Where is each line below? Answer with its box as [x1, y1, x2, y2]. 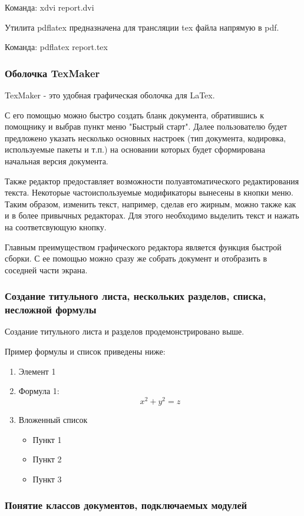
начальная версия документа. [5, 154, 108, 167]
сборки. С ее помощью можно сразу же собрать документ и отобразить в [5, 252, 267, 264]
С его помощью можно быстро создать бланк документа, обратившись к [5, 108, 264, 121]
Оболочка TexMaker [5, 65, 100, 80]
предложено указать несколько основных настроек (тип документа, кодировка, [5, 131, 286, 144]
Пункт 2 [32, 453, 62, 465]
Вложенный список [18, 413, 88, 425]
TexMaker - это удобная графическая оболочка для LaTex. [5, 89, 215, 101]
